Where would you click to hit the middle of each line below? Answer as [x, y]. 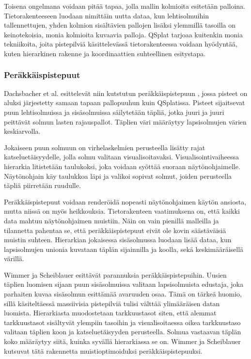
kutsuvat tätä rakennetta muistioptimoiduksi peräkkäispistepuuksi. [103, 351]
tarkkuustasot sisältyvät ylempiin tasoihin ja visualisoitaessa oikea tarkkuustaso [122, 322]
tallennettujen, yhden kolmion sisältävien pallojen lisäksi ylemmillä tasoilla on [120, 25]
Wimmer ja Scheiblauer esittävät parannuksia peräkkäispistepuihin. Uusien [115, 274]
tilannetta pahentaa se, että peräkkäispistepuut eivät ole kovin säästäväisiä [115, 230]
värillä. [14, 258]
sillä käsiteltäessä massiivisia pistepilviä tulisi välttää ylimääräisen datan [112, 303]
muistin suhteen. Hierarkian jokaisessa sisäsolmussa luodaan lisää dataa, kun [118, 240]
